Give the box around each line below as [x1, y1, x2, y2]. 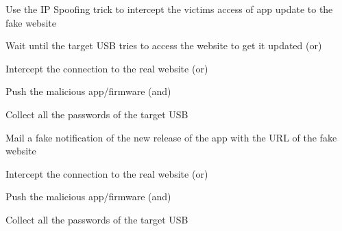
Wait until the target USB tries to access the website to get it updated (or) [5, 38, 322, 53]
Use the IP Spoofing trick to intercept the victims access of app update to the [5, 2, 333, 16]
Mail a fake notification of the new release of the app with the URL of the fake [5, 130, 337, 144]
